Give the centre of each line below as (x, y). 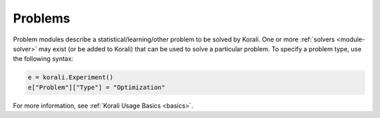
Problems (42, 18)
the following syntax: (43, 59)
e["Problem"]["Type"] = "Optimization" (96, 87)
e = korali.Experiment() (71, 78)
